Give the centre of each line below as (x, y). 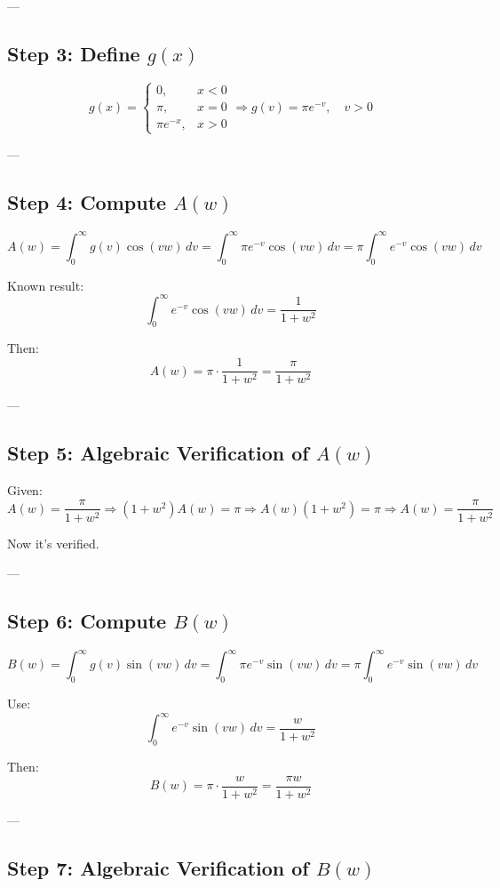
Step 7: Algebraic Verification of (158, 867)
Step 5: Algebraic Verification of (158, 453)
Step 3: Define (74, 53)
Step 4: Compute (87, 202)
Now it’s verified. (53, 543)
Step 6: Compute (87, 621)
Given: (25, 489)
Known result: (46, 285)
